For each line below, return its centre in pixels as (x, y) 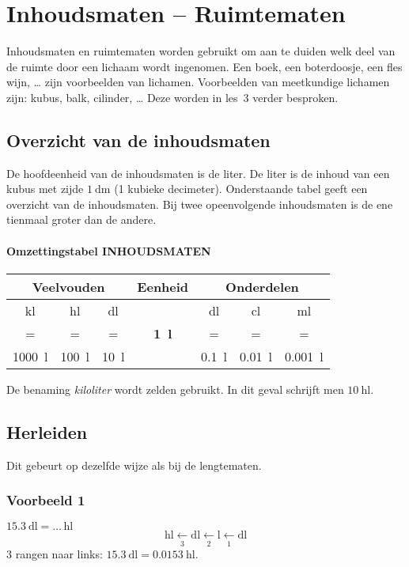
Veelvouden (68, 286)
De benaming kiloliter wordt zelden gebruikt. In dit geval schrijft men (175, 389)
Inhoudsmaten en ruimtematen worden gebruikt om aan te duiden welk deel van (201, 51)
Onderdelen (262, 286)
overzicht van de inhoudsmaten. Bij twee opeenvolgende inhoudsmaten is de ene (200, 204)
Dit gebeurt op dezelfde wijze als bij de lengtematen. (134, 465)
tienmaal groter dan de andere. (81, 219)
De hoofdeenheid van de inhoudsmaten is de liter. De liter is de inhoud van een (198, 173)
